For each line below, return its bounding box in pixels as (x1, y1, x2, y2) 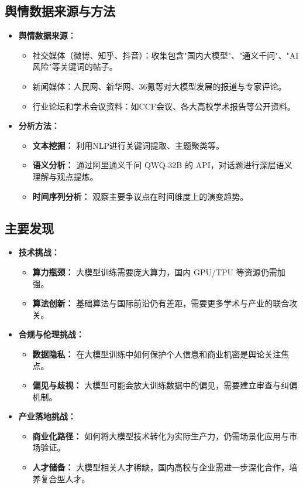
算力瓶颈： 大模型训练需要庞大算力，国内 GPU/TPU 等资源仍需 (32, 265, 277, 278)
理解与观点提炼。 (32, 170, 98, 182)
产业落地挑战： (18, 410, 76, 422)
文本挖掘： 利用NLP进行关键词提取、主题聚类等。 (32, 139, 225, 151)
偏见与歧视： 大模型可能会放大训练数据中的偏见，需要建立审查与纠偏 (32, 379, 298, 391)
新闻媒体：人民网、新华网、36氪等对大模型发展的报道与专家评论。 (32, 80, 287, 92)
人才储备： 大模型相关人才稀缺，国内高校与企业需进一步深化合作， (32, 461, 290, 473)
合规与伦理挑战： (18, 328, 84, 340)
